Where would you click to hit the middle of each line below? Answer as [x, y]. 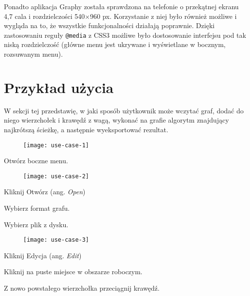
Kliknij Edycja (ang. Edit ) [43, 255]
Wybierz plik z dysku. [36, 224]
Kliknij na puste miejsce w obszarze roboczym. [73, 272]
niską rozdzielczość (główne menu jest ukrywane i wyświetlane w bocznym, [115, 44]
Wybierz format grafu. [37, 208]
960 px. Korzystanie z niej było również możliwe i [163, 16]
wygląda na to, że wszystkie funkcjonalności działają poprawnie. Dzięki [109, 25]
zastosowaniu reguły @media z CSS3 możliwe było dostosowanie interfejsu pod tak [125, 35]
